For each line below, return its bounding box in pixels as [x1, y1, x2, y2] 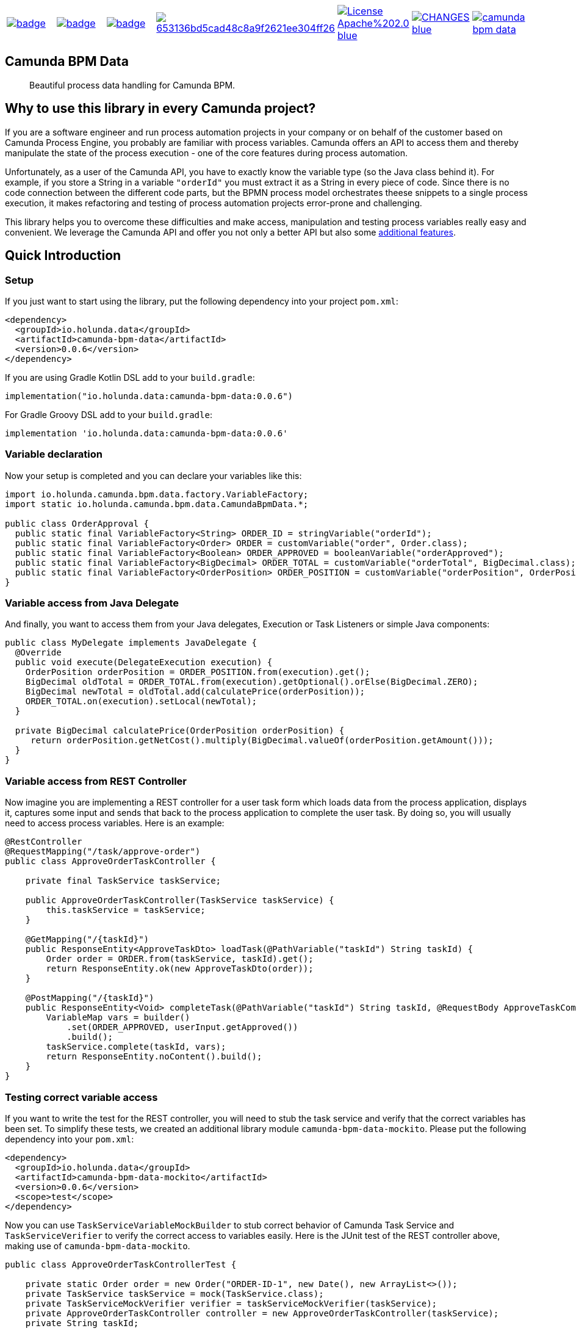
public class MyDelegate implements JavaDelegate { [5, 638, 257, 648]
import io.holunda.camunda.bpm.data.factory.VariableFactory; [5, 489, 309, 499]
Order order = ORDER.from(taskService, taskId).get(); [46, 954, 314, 964]
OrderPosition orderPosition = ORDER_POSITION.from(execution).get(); [25, 667, 370, 677]
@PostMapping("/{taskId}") [25, 993, 154, 1003]
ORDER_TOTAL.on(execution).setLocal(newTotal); [25, 696, 257, 707]
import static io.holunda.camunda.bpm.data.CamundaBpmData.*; [5, 499, 309, 509]
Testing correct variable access [5, 1091, 158, 1103]
